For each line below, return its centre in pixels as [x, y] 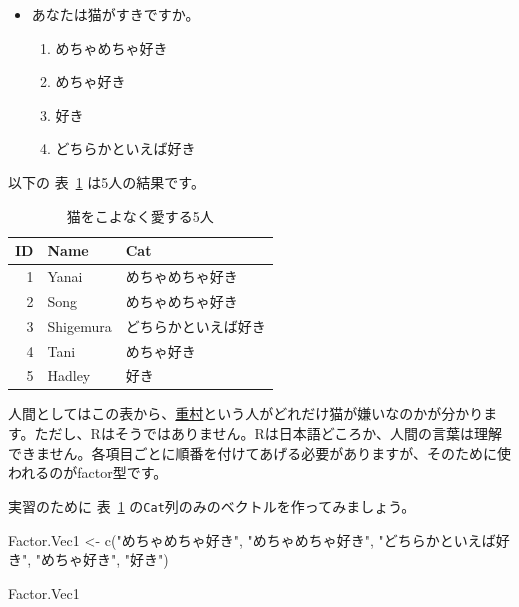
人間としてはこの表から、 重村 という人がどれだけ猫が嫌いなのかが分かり [246, 413]
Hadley [69, 375]
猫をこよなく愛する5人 [140, 215]
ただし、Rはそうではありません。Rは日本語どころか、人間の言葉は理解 [268, 433]
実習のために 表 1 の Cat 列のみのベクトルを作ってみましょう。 [212, 505]
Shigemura [79, 325]
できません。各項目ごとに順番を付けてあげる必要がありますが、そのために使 [259, 452]
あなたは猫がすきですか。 [115, 14]
